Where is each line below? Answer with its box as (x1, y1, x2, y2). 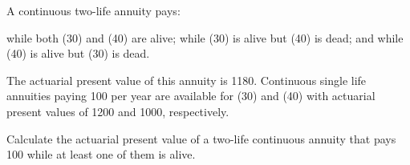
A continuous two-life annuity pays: (6, 2, 181, 18)
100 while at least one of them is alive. (6, 146, 196, 163)
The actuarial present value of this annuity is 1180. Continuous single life (6, 71, 367, 88)
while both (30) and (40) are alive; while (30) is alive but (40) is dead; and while (6, 29, 404, 46)
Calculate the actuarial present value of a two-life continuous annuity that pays (6, 130, 396, 147)
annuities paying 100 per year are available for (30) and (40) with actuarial (6, 87, 375, 104)
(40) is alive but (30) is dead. (6, 45, 150, 62)
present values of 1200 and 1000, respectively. (6, 103, 229, 119)
